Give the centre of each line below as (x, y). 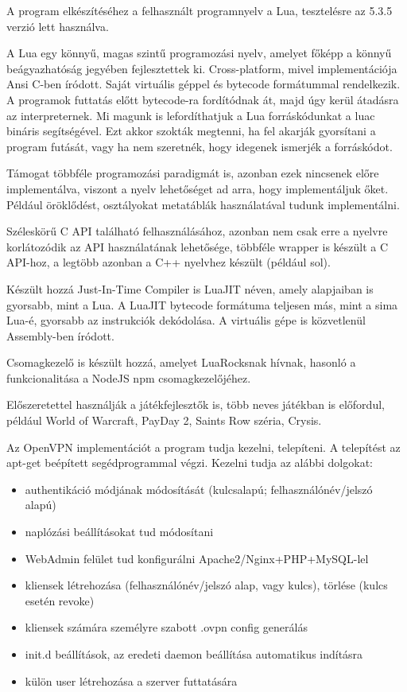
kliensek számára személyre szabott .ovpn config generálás (166, 627)
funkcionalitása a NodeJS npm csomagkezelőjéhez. (129, 377)
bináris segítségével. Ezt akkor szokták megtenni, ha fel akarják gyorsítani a (191, 131)
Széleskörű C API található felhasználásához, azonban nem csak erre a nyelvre (197, 231)
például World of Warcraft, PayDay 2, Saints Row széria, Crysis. (164, 420)
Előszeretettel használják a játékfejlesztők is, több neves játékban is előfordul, (196, 404)
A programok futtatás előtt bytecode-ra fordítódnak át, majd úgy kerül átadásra (203, 99)
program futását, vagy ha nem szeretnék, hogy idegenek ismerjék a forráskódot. (200, 146)
